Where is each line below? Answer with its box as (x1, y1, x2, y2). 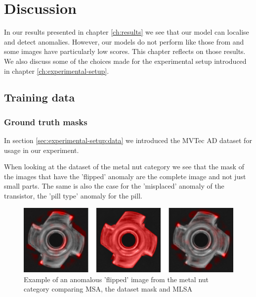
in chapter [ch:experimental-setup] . (4, 65, 109, 76)
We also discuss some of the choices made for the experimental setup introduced (4, 55, 247, 66)
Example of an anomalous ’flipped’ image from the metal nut (24, 274, 209, 284)
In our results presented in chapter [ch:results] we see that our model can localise (4, 27, 249, 37)
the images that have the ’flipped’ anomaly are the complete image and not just (4, 171, 246, 181)
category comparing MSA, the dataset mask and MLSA (24, 284, 193, 294)
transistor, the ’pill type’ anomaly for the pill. (4, 191, 142, 201)
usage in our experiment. (4, 145, 79, 155)
